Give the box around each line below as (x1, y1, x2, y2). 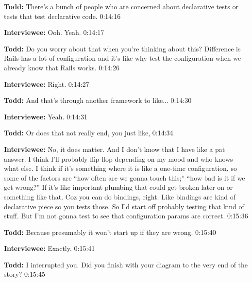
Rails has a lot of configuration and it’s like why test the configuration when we (4, 53, 241, 63)
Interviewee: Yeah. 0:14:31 (4, 111, 87, 121)
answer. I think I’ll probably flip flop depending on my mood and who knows (4, 153, 233, 164)
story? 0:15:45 (4, 269, 45, 279)
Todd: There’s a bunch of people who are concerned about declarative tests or (4, 1, 238, 11)
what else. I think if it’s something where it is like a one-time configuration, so (4, 163, 237, 173)
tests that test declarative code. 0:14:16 (4, 11, 121, 21)
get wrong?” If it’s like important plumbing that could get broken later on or (4, 182, 233, 192)
